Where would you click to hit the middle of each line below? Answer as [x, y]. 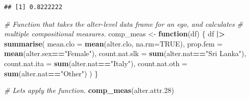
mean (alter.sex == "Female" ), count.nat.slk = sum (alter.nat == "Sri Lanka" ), [125, 53]
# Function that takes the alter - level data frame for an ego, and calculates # [123, 23]
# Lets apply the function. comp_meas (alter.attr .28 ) [89, 90]
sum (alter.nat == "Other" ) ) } [51, 73]
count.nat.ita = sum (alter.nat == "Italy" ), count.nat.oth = [96, 63]
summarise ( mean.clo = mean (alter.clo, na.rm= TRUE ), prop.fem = [113, 43]
